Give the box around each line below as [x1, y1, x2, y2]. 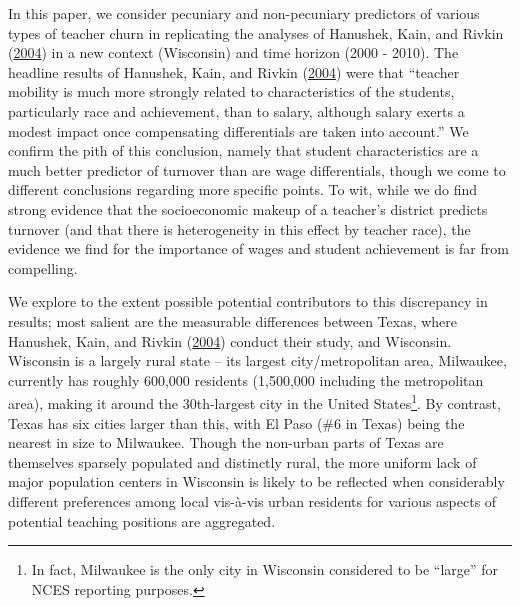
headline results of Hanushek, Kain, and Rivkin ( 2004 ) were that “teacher [8, 61, 460, 82]
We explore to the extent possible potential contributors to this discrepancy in [8, 291, 488, 312]
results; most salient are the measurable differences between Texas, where [8, 310, 458, 331]
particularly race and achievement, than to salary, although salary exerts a [8, 100, 465, 121]
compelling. [8, 257, 78, 278]
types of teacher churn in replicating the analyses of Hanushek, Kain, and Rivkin [8, 22, 504, 43]
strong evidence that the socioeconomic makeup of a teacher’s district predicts [8, 198, 488, 219]
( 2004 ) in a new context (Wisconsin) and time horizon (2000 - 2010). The [8, 42, 459, 63]
